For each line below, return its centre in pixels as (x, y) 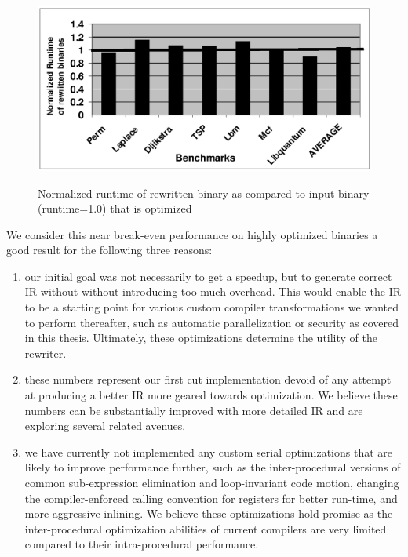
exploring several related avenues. (105, 426)
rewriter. (46, 353)
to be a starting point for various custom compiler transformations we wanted (212, 307)
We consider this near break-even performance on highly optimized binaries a (192, 234)
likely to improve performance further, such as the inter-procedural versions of (213, 467)
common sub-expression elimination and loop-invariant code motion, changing (212, 483)
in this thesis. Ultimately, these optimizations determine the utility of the (201, 338)
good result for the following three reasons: (109, 250)
